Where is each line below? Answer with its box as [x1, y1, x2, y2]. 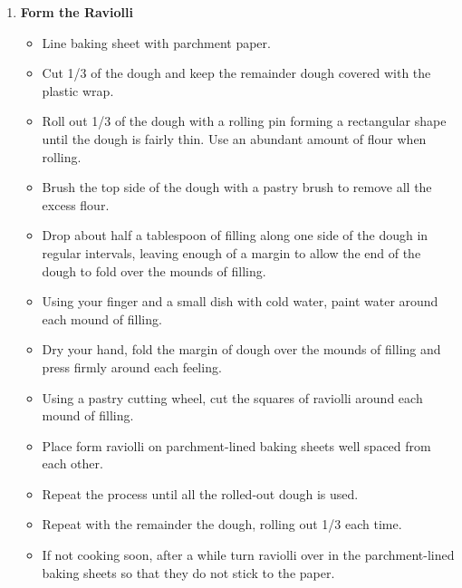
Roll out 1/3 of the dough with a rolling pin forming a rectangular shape [42, 111, 447, 130]
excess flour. [42, 195, 110, 214]
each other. [42, 454, 103, 473]
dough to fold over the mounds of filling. [42, 261, 266, 280]
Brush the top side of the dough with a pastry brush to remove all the [42, 178, 432, 197]
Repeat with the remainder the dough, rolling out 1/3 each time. [42, 515, 402, 534]
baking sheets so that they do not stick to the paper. [42, 563, 335, 582]
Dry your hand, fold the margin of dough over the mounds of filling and [42, 340, 441, 359]
